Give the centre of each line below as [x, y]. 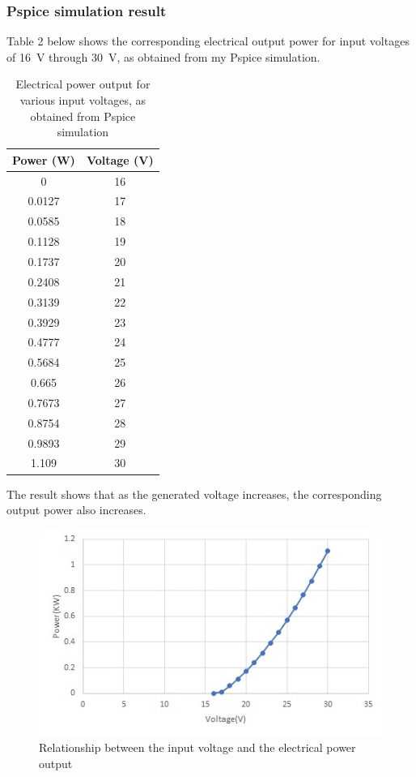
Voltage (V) [120, 159]
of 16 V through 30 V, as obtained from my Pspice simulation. [163, 56]
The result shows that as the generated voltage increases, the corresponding [194, 494]
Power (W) [44, 159]
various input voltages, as [83, 100]
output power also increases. [76, 510]
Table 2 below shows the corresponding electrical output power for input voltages [208, 41]
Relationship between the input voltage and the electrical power [197, 747]
